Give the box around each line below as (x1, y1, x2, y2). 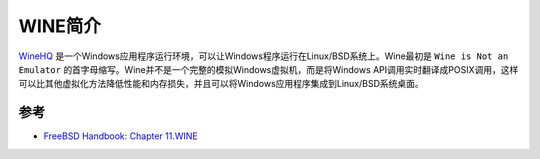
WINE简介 (18, 15, 102, 37)
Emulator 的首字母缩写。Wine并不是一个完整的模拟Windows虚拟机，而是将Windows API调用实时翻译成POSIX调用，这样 (18, 63, 519, 75)
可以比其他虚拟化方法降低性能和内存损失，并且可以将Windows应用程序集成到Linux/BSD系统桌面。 (18, 78, 424, 90)
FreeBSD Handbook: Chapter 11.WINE (43, 130, 199, 142)
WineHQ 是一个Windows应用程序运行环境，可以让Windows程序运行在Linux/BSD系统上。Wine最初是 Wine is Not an (18, 50, 509, 62)
